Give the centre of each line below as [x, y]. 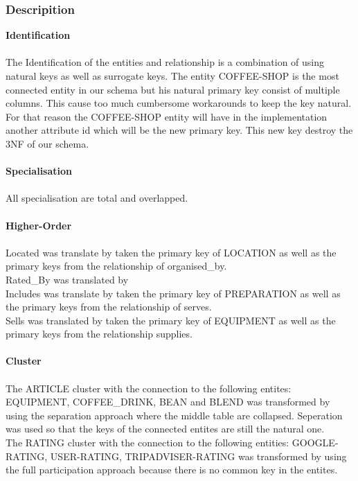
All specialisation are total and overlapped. [97, 198]
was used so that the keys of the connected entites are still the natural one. [165, 429]
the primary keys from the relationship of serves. [109, 307]
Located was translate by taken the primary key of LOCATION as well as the [171, 252]
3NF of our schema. [47, 143]
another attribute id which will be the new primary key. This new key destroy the [179, 130]
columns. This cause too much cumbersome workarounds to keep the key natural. [179, 103]
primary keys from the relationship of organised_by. [116, 266]
